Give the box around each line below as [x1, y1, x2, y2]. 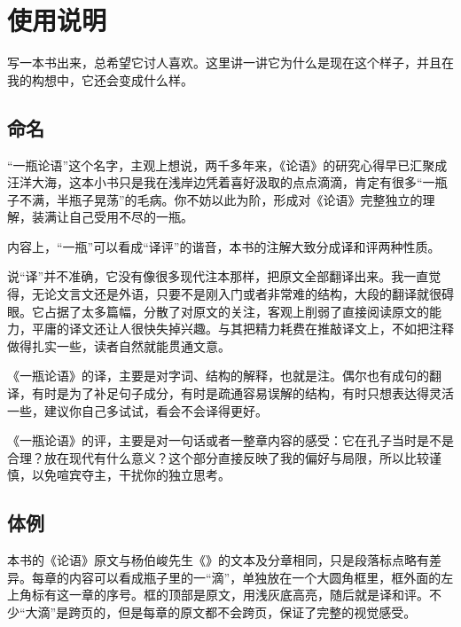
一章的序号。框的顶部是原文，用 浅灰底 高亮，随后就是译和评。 [68, 585, 429, 604]
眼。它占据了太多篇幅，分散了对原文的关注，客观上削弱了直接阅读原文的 [7, 302, 429, 320]
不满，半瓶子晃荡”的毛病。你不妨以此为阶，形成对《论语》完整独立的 [19, 190, 423, 208]
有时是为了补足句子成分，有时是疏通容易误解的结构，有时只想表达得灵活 [31, 384, 454, 403]
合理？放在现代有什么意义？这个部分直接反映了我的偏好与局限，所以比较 [7, 448, 429, 466]
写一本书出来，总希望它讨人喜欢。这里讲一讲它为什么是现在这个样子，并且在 [7, 53, 454, 72]
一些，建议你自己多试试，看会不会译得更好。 [7, 401, 268, 419]
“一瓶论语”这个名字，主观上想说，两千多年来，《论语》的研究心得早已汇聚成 [7, 155, 448, 174]
